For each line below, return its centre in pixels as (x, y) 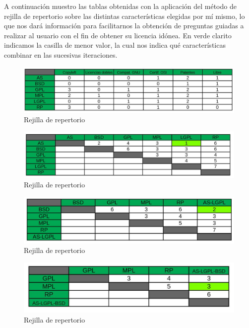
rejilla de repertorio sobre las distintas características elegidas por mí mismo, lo (124, 16)
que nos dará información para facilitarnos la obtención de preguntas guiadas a (124, 26)
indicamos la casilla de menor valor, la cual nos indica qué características (115, 45)
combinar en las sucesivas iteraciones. (61, 54)
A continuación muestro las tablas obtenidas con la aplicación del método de (120, 6)
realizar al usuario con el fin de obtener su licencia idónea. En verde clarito (118, 35)
